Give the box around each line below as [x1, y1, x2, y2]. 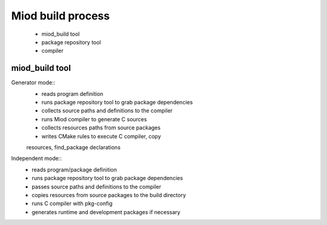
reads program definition [41, 90, 104, 97]
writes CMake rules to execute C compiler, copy [41, 132, 162, 139]
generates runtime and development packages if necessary [31, 208, 181, 215]
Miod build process [11, 9, 110, 22]
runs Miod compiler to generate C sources [41, 115, 147, 123]
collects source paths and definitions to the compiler [41, 107, 173, 115]
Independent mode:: [11, 155, 62, 162]
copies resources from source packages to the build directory [31, 191, 187, 198]
